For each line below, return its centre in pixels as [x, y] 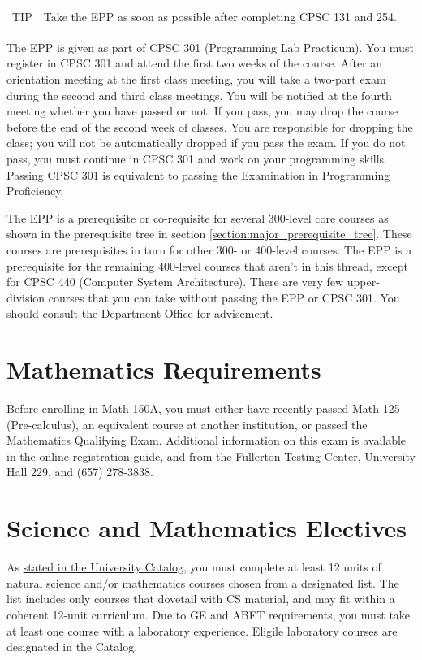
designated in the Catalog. [72, 647]
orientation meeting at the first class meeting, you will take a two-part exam [196, 79]
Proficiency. [35, 191]
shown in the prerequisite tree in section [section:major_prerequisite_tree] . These [209, 234]
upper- [363, 282]
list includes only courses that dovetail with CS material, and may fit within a [201, 599]
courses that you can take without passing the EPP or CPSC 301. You [224, 297]
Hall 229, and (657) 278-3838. [80, 472]
